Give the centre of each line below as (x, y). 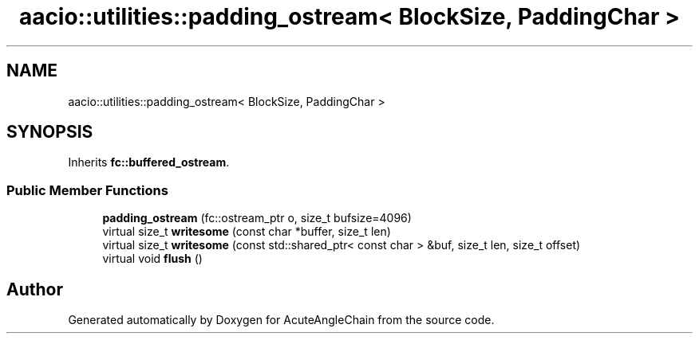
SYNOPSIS (50, 132)
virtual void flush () (152, 259)
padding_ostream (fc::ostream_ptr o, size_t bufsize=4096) (257, 218)
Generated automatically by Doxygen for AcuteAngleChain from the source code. (281, 320)
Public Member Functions (87, 190)
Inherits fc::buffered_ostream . (149, 162)
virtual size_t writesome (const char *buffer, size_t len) (247, 232)
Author (35, 289)
